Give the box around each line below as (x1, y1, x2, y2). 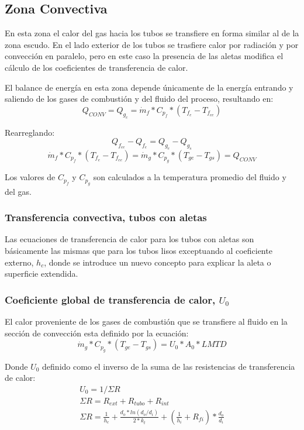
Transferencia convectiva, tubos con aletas (5, 210, 207, 225)
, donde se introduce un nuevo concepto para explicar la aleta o (44, 256, 271, 268)
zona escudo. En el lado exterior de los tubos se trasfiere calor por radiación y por (5, 38, 299, 50)
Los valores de (5, 171, 56, 183)
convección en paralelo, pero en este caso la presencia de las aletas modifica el (5, 50, 284, 62)
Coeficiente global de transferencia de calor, (5, 292, 216, 307)
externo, (5, 256, 34, 268)
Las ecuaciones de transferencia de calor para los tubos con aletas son (5, 233, 254, 245)
